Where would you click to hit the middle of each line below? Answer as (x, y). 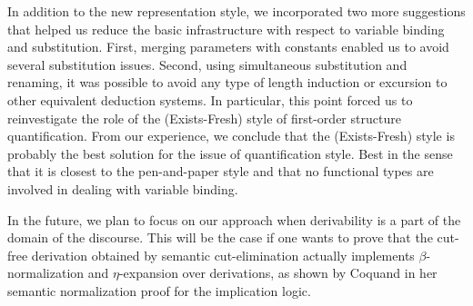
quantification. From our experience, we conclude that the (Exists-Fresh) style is (231, 136)
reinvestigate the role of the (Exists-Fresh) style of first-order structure (204, 118)
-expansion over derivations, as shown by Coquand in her (278, 273)
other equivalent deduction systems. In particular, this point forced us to (210, 99)
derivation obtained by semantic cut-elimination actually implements (223, 255)
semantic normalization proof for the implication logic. (159, 290)
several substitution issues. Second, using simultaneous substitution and (207, 64)
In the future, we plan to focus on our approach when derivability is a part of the (234, 219)
